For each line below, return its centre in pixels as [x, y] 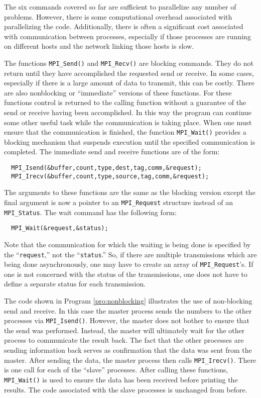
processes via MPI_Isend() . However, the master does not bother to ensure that [127, 320]
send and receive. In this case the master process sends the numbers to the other [128, 310]
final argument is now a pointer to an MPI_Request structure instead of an [118, 202]
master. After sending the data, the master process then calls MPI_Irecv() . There [130, 360]
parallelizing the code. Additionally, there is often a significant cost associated [124, 26]
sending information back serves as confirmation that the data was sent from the [128, 350]
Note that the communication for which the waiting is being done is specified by [127, 244]
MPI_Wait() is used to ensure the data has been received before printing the [121, 379]
